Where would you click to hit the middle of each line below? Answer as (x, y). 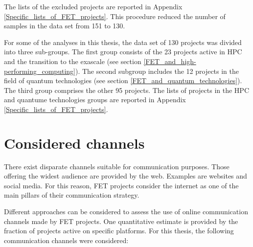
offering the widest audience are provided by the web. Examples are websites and (126, 176)
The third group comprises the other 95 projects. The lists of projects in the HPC (126, 90)
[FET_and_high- (170, 61)
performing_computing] (40, 71)
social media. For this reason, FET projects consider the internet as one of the (121, 185)
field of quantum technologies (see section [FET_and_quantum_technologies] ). (123, 80)
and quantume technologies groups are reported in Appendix (95, 100)
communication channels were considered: (66, 240)
